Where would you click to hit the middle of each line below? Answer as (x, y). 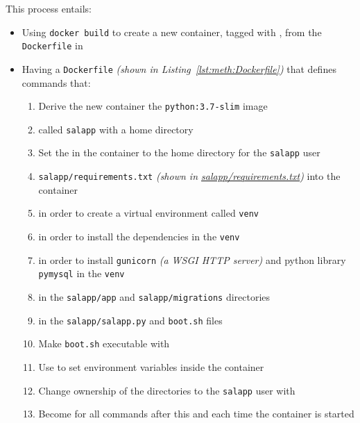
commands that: (56, 82)
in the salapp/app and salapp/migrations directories (154, 297)
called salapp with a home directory (116, 129)
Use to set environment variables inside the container (151, 366)
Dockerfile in (52, 45)
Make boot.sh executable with (104, 343)
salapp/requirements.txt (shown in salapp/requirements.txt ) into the (189, 176)
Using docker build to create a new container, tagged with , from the (172, 32)
